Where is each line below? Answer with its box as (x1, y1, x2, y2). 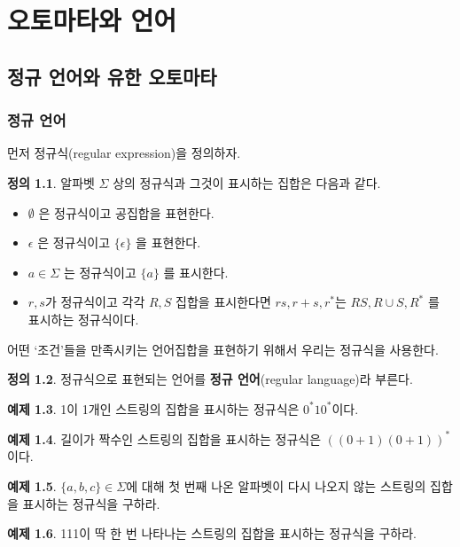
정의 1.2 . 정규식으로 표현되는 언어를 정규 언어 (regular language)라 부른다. (7, 370, 413, 388)
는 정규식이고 (63, 262, 136, 281)
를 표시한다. (163, 262, 229, 281)
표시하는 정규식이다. (27, 309, 139, 328)
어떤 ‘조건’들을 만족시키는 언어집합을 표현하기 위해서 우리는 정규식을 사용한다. (7, 340, 439, 358)
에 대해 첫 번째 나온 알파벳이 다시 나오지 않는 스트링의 (126, 477, 426, 495)
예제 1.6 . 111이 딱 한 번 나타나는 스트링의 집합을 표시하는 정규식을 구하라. (7, 524, 417, 543)
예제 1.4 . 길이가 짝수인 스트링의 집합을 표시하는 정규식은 (7, 429, 322, 448)
